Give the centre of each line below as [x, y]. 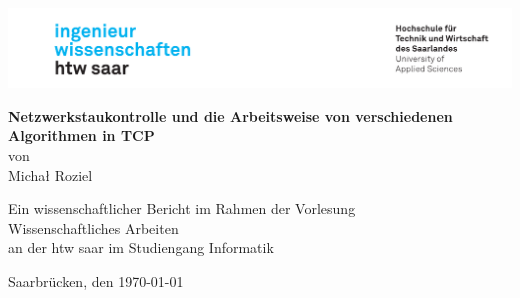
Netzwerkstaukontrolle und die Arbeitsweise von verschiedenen [230, 115]
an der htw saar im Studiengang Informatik [141, 247]
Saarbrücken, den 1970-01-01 [96, 280]
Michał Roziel [50, 174]
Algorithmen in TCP [81, 135]
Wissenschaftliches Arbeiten [93, 227]
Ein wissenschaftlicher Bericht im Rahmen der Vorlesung [182, 208]
